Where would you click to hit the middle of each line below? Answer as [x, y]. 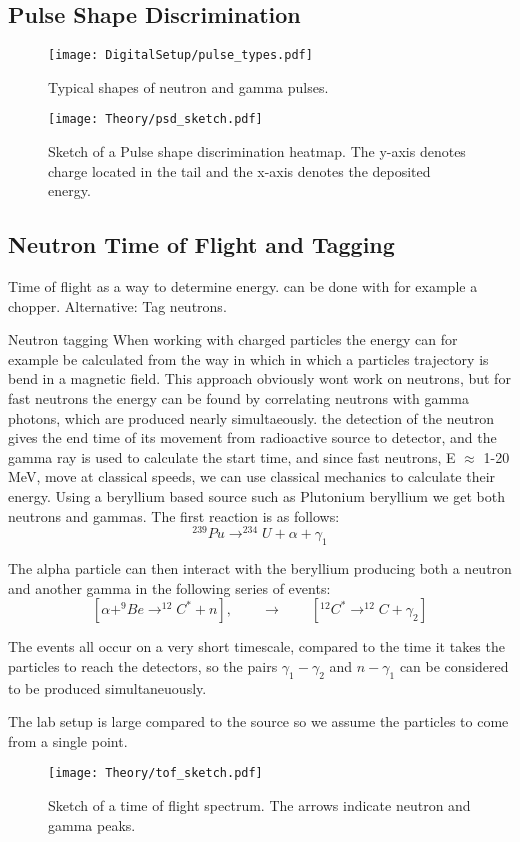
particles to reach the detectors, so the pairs [143, 665]
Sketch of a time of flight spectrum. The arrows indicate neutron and [259, 805]
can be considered [454, 665]
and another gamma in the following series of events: [169, 587]
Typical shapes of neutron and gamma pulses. [188, 86]
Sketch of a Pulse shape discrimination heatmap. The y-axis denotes [257, 151]
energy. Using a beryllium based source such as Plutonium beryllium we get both [256, 496]
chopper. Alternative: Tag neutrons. [117, 305]
